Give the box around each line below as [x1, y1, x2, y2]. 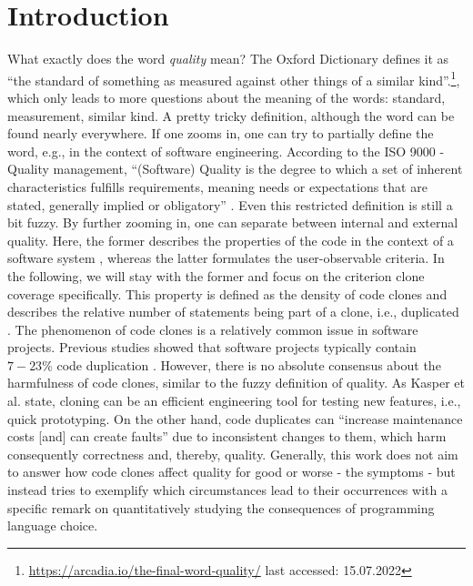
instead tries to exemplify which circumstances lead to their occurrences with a [7, 480, 448, 500]
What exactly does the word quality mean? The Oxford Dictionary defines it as [7, 49, 449, 68]
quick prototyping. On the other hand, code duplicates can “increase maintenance [7, 409, 463, 428]
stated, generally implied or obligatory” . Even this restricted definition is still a [7, 195, 453, 214]
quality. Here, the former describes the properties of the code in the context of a [7, 230, 454, 249]
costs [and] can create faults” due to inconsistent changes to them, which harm [7, 427, 447, 446]
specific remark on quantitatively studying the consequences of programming [7, 498, 435, 517]
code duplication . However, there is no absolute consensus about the [56, 355, 441, 374]
